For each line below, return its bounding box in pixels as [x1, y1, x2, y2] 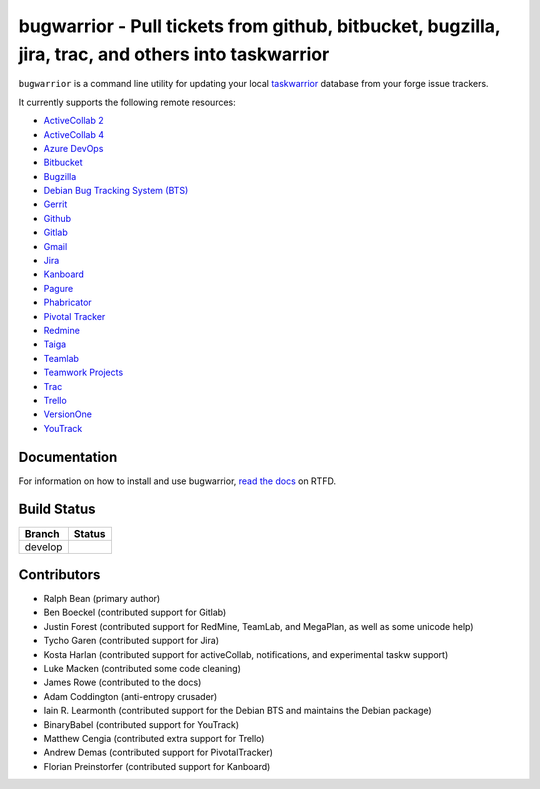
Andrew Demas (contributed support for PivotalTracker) [43, 746, 274, 759]
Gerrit [43, 198, 68, 210]
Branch [24, 526, 60, 540]
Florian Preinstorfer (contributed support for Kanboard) [43, 760, 271, 772]
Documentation [18, 448, 118, 465]
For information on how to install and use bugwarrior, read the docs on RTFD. [18, 475, 337, 487]
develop [24, 540, 63, 554]
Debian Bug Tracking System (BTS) [43, 185, 189, 197]
